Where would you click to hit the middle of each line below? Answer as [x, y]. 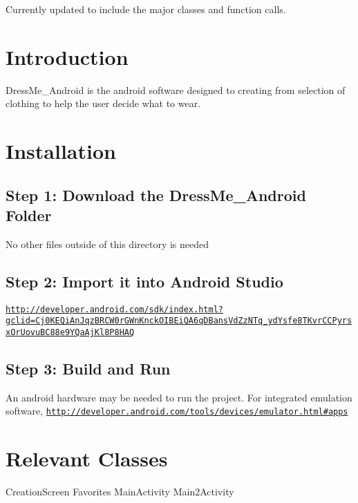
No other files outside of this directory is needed [107, 244]
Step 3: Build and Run [88, 369]
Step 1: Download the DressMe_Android [156, 194]
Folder [29, 215]
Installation [61, 151]
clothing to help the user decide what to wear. [103, 103]
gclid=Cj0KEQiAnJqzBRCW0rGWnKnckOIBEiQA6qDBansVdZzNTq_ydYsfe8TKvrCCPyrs [179, 321]
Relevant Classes [87, 458]
